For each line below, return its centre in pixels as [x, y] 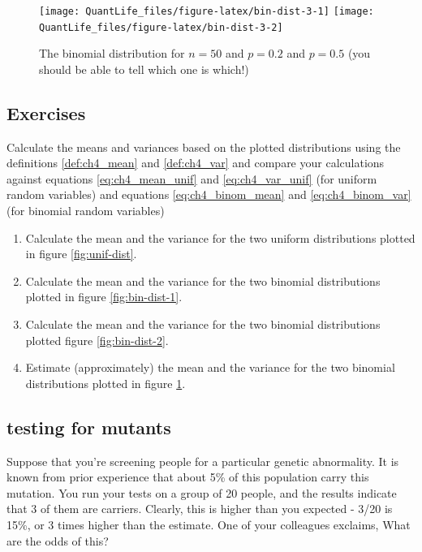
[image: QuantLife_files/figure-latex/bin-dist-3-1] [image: [207, 11]
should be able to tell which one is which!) [144, 69]
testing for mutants [89, 427]
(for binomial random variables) [86, 211]
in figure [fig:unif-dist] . [81, 254]
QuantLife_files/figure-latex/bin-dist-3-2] [161, 27]
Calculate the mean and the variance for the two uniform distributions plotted [220, 237]
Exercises [46, 112]
